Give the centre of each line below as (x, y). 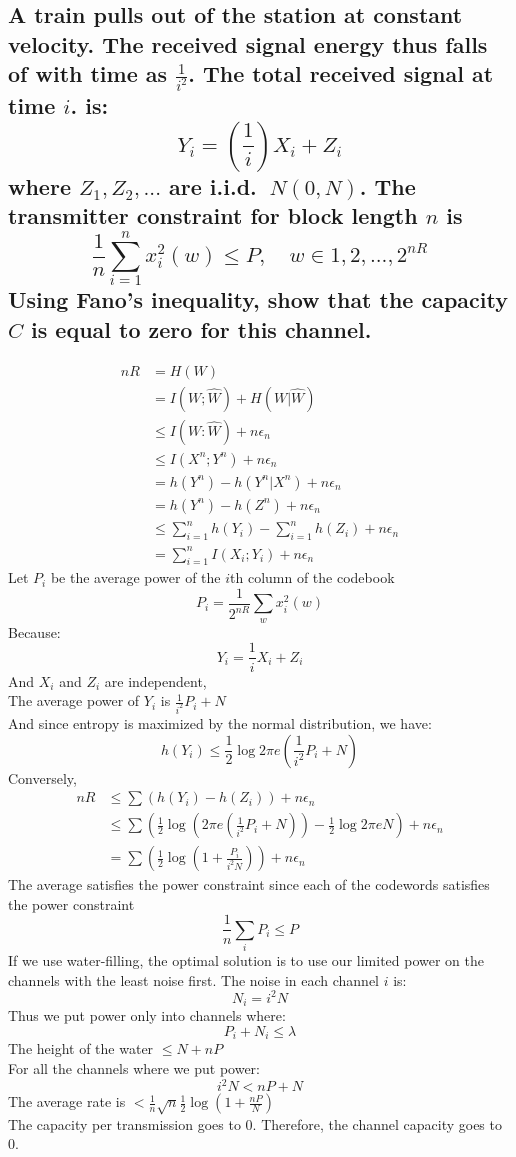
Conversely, (42, 777)
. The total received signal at (341, 73)
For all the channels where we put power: (134, 1068)
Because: (34, 631)
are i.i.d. (213, 185)
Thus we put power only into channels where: (147, 1015)
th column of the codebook (312, 577)
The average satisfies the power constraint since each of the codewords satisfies (249, 884)
